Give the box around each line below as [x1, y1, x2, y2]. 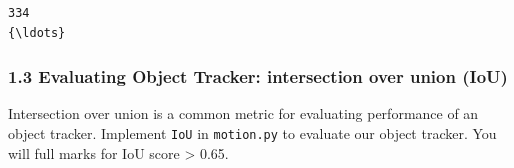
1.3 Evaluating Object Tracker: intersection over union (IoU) [8, 64, 508, 89]
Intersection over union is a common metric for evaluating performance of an [8, 103, 479, 124]
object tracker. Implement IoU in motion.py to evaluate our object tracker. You [8, 123, 497, 143]
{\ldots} [8, 25, 66, 40]
